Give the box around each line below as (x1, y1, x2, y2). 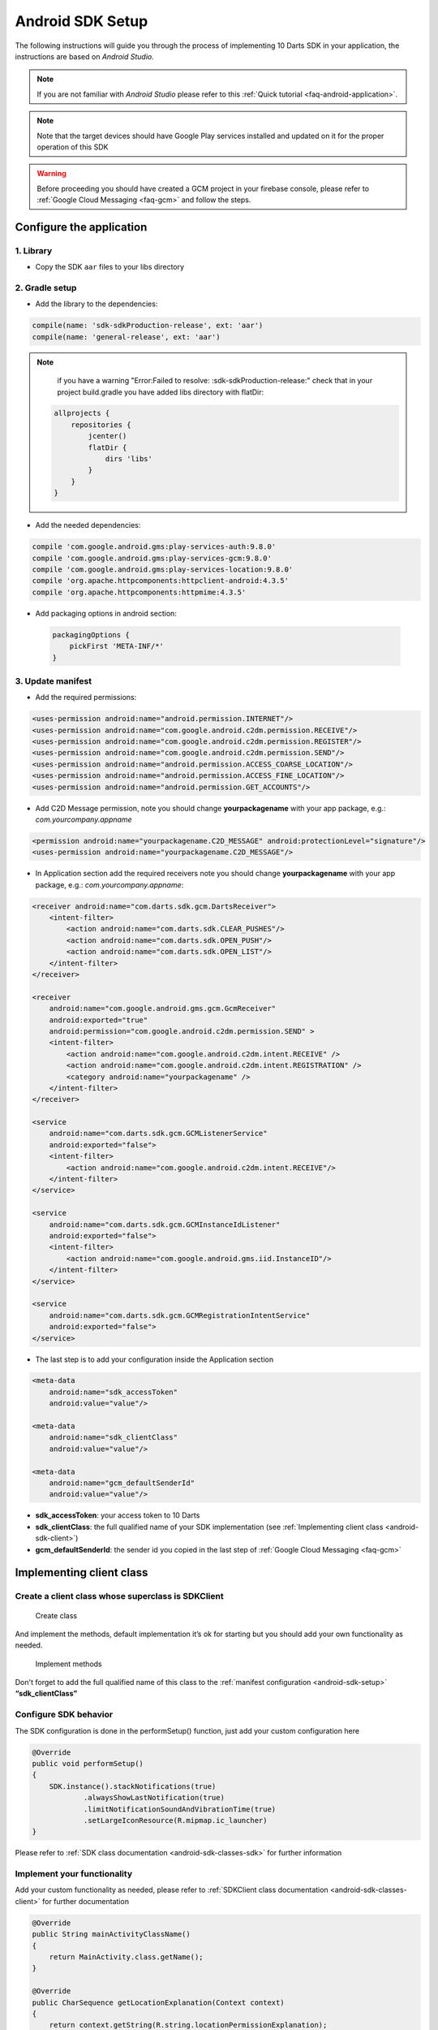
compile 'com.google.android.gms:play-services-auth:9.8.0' (32, 542, 277, 551)
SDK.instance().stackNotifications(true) (49, 1782, 217, 1790)
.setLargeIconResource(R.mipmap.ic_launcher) (83, 1816, 268, 1825)
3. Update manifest (15, 675, 92, 686)
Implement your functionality (15, 1868, 133, 1880)
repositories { (71, 420, 131, 430)
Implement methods (35, 1659, 103, 1669)
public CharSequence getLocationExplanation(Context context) (32, 1998, 285, 2007)
